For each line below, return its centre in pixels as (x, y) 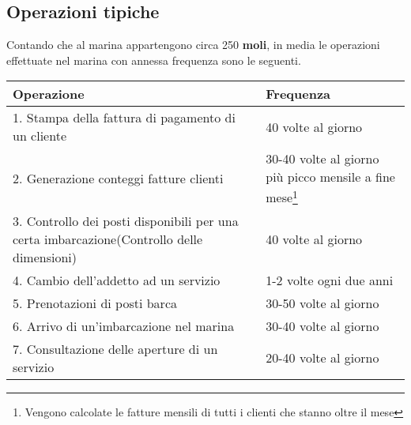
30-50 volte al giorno (322, 303)
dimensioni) (45, 257)
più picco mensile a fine (330, 177)
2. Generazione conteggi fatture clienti (118, 179)
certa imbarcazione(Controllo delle (108, 239)
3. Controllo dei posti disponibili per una (126, 220)
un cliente (40, 136)
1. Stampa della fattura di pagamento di (124, 118)
